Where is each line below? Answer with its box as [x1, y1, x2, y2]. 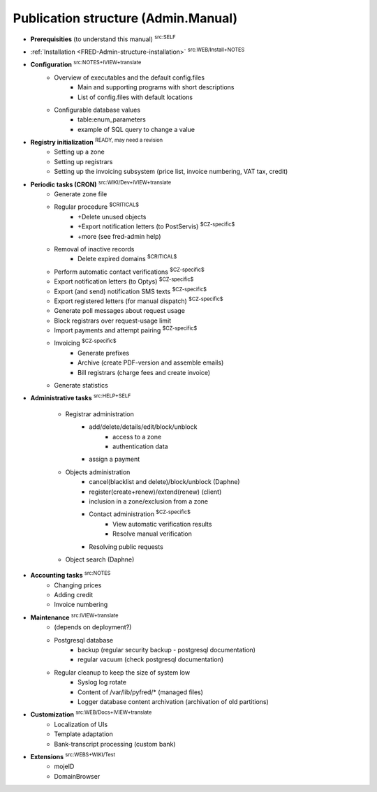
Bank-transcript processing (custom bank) [54, 740, 176, 748]
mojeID [54, 762, 75, 771]
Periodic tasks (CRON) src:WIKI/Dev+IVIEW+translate [30, 179, 172, 189]
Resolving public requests [89, 542, 163, 551]
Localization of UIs [54, 720, 108, 728]
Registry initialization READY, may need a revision [30, 137, 163, 147]
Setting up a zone [54, 147, 105, 156]
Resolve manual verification [112, 529, 192, 538]
